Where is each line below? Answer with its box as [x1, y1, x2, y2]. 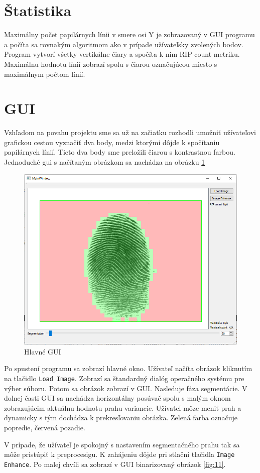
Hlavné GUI [24, 346, 61, 357]
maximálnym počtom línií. [4, 68, 85, 79]
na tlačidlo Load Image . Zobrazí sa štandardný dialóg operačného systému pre [4, 373, 244, 383]
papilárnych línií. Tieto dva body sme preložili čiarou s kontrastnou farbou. [4, 147, 235, 157]
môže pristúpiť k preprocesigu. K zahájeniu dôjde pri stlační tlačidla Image [4, 449, 235, 459]
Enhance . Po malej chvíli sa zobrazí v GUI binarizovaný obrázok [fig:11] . [4, 458, 226, 469]
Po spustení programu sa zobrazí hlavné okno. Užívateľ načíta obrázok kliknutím [4, 363, 252, 374]
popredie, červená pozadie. [4, 422, 85, 432]
